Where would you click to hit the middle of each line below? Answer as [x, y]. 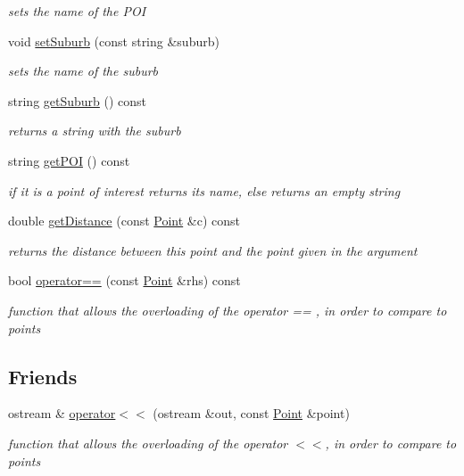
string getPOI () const [69, 160]
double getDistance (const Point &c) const [124, 221]
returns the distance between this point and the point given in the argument [213, 250]
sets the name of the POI [77, 11]
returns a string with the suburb [95, 131]
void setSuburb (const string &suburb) [114, 41]
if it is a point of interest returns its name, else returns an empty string [204, 190]
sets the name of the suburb [83, 71]
